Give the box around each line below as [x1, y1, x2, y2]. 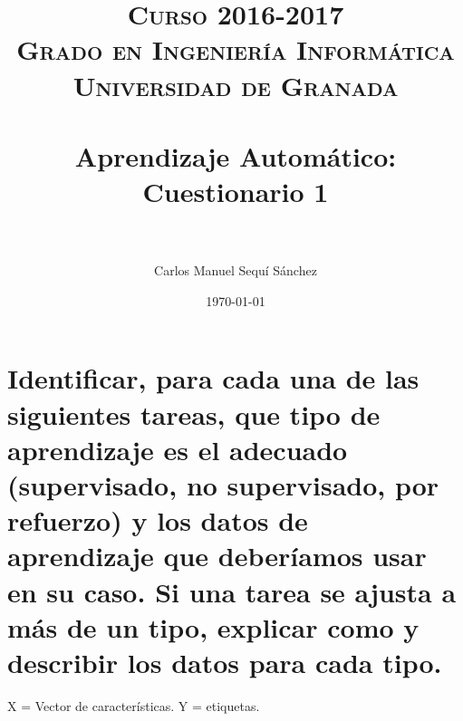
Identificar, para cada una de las [7, 360, 420, 397]
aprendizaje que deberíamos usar [7, 537, 427, 574]
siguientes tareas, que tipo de [7, 395, 381, 432]
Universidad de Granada [72, 66, 399, 103]
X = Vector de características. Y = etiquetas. [7, 696, 260, 715]
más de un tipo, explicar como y [7, 608, 420, 645]
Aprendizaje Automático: [74, 137, 397, 174]
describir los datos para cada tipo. [7, 643, 442, 680]
